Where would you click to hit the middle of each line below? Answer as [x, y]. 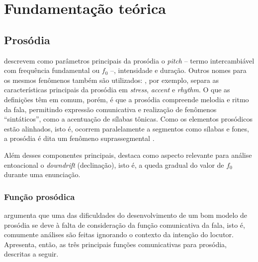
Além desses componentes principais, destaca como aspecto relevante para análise [128, 155]
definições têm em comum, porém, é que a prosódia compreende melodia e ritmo [127, 99]
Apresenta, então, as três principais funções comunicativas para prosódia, [115, 244]
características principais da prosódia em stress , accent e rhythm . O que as [117, 90]
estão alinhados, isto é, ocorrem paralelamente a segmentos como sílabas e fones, [127, 128]
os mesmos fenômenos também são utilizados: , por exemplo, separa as [111, 80]
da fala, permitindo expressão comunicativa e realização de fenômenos [110, 109]
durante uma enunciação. [42, 174]
